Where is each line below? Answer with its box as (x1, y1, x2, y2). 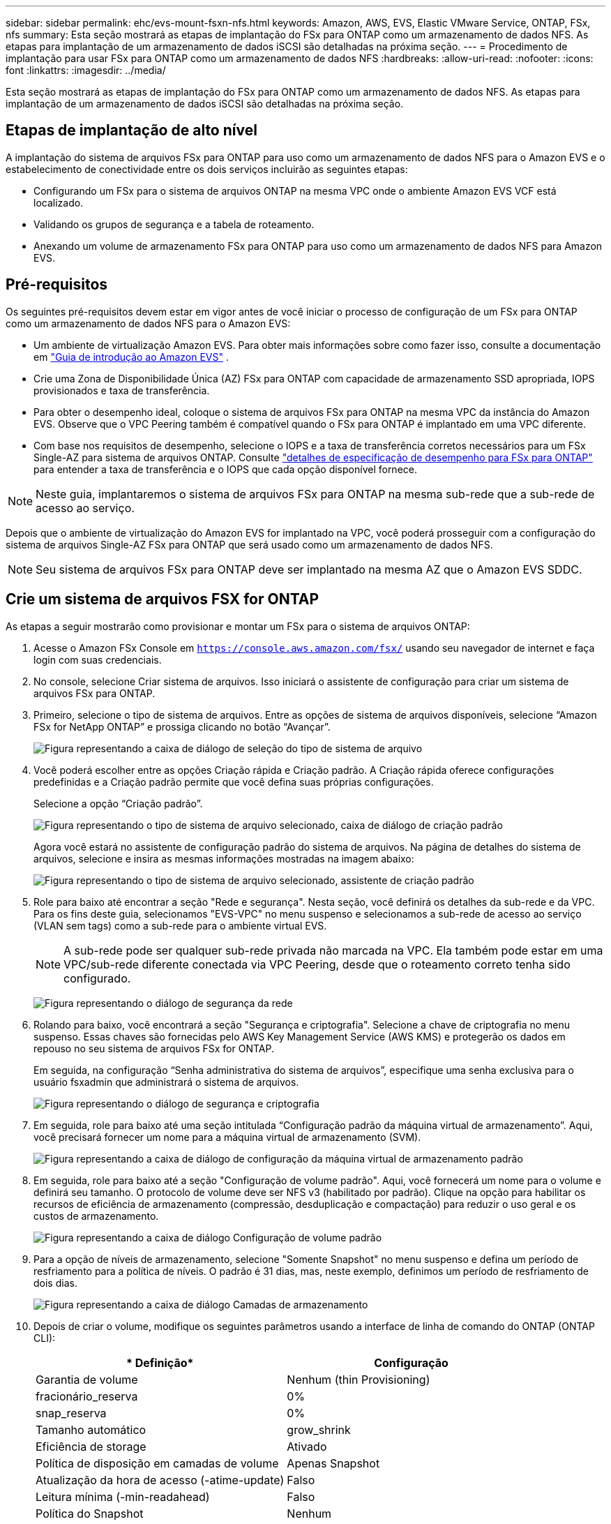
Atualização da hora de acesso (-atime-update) (36, 1472, 285, 1487)
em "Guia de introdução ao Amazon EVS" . (33, 350, 229, 363)
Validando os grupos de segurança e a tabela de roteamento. (33, 218, 315, 230)
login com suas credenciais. (33, 653, 162, 666)
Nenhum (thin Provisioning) (287, 1372, 430, 1387)
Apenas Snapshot (287, 1456, 380, 1470)
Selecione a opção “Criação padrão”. (33, 797, 203, 809)
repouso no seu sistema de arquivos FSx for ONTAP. (33, 1042, 274, 1054)
